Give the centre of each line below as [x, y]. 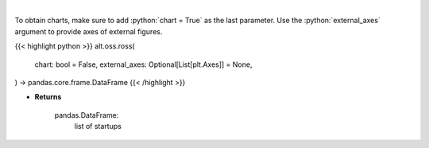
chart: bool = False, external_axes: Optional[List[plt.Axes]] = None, [143, 64]
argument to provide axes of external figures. [89, 31]
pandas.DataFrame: [87, 115]
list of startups [98, 127]
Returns [48, 97]
